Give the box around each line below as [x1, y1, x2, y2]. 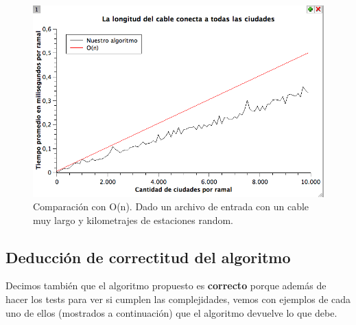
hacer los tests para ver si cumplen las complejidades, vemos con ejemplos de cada [5, 292, 351, 306]
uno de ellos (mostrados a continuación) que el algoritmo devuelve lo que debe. [5, 305, 337, 320]
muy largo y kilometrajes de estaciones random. [33, 212, 233, 227]
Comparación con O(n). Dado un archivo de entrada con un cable [33, 199, 309, 214]
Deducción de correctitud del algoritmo [5, 246, 291, 267]
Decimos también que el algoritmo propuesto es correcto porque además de [5, 278, 327, 293]
